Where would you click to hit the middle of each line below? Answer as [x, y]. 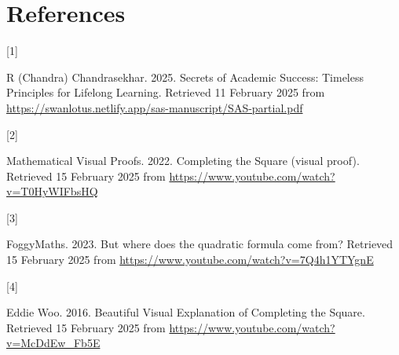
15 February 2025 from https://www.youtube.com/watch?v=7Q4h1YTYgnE [190, 260]
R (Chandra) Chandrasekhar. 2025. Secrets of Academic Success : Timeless [185, 77]
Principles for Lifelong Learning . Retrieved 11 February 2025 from [166, 92]
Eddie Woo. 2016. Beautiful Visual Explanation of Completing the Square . [186, 312]
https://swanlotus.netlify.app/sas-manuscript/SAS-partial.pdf [155, 107]
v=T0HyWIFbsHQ [52, 191]
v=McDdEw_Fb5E [53, 343]
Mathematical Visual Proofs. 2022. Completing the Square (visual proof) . [183, 161]
